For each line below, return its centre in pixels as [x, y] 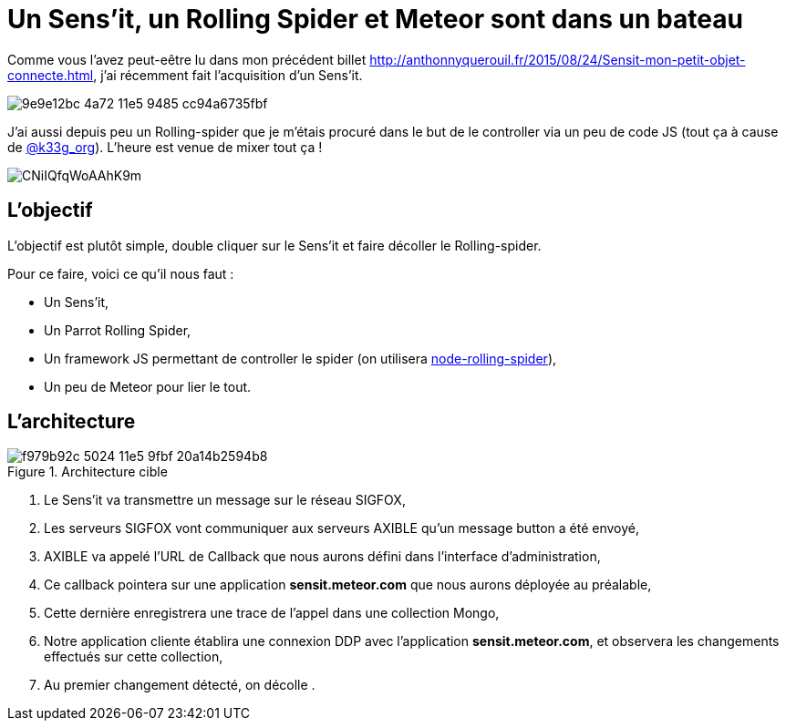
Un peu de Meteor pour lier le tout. [148, 386]
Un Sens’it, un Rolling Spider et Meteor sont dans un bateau [375, 19]
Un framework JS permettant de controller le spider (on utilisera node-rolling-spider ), [300, 358]
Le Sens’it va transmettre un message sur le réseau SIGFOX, [225, 500]
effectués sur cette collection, [134, 657]
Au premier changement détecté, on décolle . [180, 685]
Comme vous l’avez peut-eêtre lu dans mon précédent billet [187, 59]
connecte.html [51, 75]
